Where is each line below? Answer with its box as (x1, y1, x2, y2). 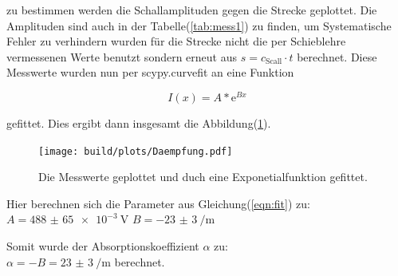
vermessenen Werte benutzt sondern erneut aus (6, 48, 238, 65)
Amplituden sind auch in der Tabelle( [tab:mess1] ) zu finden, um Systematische (6, 17, 392, 34)
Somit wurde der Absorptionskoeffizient (6, 238, 199, 254)
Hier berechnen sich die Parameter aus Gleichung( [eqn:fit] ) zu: (6, 195, 310, 211)
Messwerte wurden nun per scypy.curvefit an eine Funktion (6, 64, 294, 81)
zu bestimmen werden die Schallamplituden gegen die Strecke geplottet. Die (6, 2, 377, 18)
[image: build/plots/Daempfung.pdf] (38, 145, 233, 157)
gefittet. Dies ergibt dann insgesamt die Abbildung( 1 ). (6, 115, 271, 132)
